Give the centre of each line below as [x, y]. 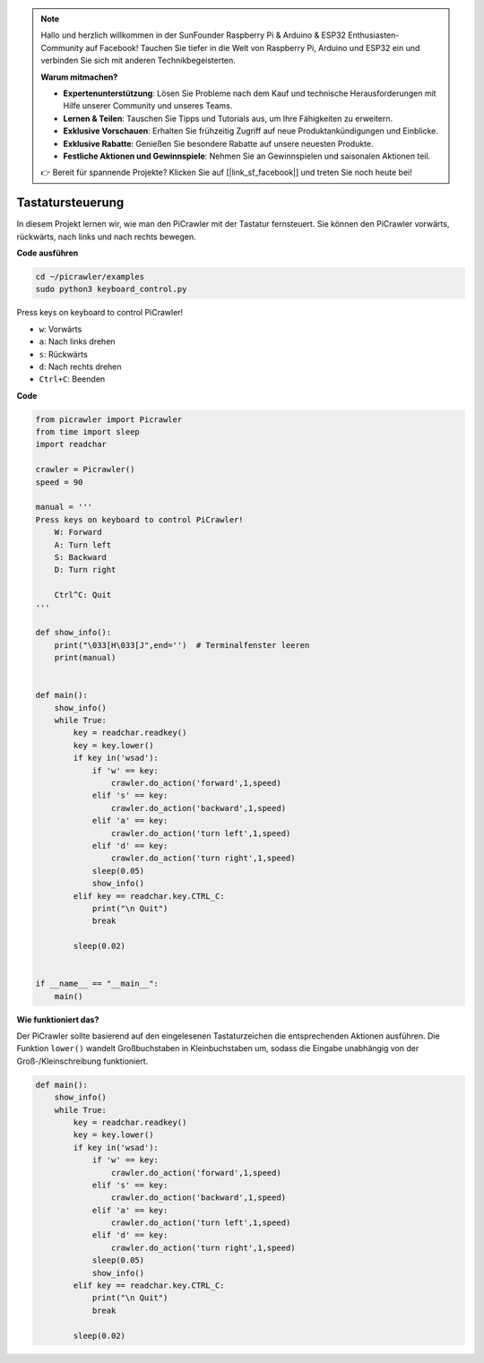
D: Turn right [85, 570]
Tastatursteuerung [70, 203]
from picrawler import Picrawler [109, 419]
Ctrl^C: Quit [83, 595]
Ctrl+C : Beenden [72, 379]
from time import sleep [88, 432]
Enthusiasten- [374, 35]
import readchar [71, 444]
